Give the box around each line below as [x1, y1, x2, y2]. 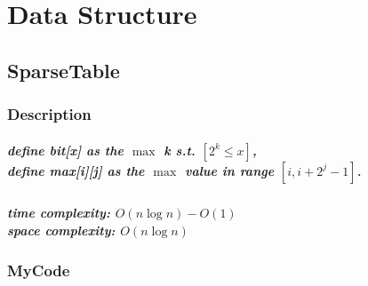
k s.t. [164, 140, 196, 159]
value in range [184, 161, 275, 179]
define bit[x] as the [7, 140, 124, 159]
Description [7, 103, 92, 125]
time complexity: [7, 203, 110, 221]
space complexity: [7, 220, 116, 239]
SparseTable [7, 56, 120, 83]
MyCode [7, 258, 70, 281]
